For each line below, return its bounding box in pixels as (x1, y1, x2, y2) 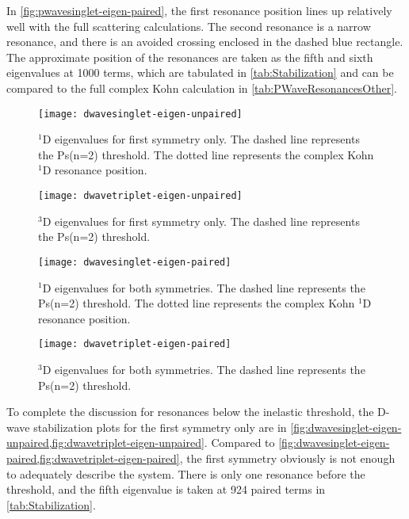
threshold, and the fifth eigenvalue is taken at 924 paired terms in (6, 481, 326, 498)
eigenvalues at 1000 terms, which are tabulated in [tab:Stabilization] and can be (6, 64, 394, 81)
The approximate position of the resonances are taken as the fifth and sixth (6, 48, 373, 65)
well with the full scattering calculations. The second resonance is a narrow (6, 17, 371, 34)
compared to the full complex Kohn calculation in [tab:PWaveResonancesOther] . (6, 79, 397, 96)
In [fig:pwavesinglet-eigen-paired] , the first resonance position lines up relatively (6, 2, 392, 18)
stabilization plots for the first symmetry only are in (33, 418, 287, 435)
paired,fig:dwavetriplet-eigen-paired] (6, 449, 180, 466)
